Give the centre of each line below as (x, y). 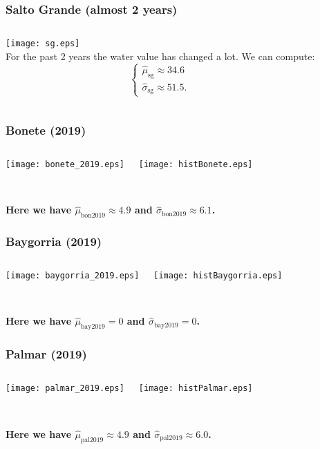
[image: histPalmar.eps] (196, 389)
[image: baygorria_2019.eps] (73, 276)
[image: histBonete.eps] (196, 164)
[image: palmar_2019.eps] (65, 389)
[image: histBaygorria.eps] (218, 276)
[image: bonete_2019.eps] (65, 164)
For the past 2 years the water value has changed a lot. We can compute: (160, 56)
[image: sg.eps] (43, 44)
